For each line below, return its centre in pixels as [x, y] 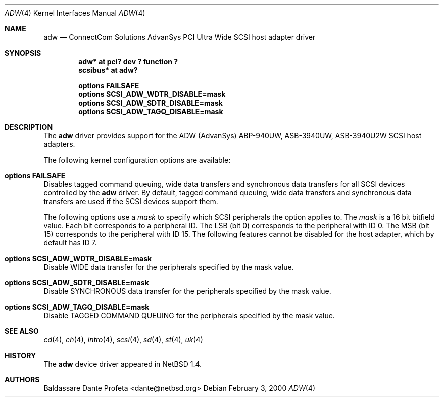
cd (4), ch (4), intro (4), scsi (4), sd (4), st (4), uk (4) [123, 340]
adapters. [59, 144]
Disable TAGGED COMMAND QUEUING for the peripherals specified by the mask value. [189, 315]
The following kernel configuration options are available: [137, 160]
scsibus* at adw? [108, 70]
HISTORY [20, 355]
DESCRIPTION [29, 127]
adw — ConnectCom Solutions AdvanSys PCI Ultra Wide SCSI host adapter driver [180, 37]
